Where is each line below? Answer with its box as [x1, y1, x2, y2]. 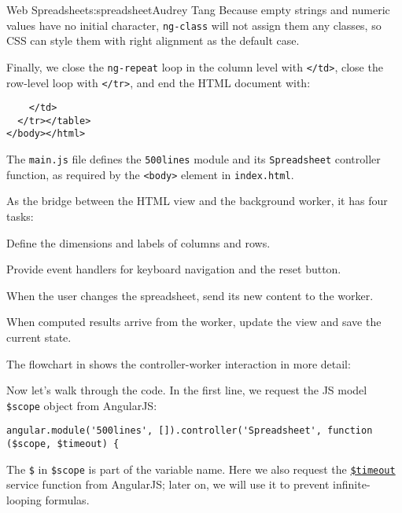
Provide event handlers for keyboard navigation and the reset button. [6, 261, 341, 277]
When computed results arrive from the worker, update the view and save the [6, 313, 382, 330]
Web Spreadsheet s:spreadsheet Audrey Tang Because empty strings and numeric [6, 2, 390, 17]
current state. [6, 329, 72, 345]
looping [6, 492, 42, 508]
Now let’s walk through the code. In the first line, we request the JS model [6, 382, 367, 398]
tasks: [6, 208, 34, 225]
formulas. [45, 492, 90, 508]
